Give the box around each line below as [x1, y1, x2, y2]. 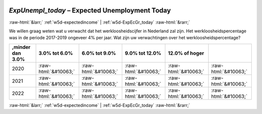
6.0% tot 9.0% [82, 50, 116, 57]
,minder [12, 43, 31, 50]
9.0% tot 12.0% [124, 50, 162, 57]
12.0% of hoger [168, 50, 204, 57]
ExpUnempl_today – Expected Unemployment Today [9, 6, 171, 14]
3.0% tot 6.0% [38, 50, 73, 57]
